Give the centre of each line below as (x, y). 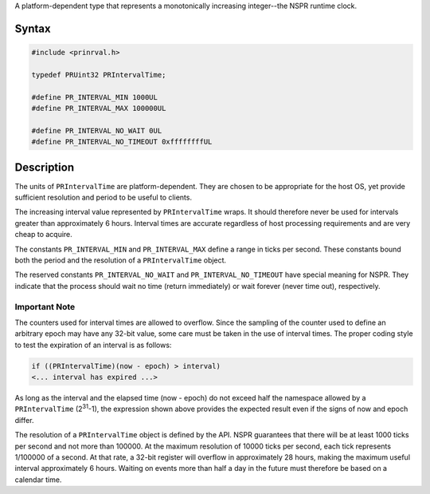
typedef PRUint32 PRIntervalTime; (99, 75)
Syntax (33, 28)
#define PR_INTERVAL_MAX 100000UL (99, 108)
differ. (24, 420)
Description (45, 167)
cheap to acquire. (44, 235)
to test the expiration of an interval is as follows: (93, 345)
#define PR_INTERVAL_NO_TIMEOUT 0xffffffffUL (122, 142)
